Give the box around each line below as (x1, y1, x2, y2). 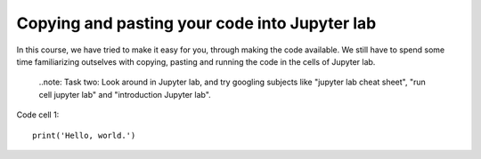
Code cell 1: (16, 109, 60, 120)
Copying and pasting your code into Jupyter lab (16, 13, 377, 33)
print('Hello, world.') (32, 130, 136, 140)
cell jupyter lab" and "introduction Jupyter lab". (38, 89, 211, 99)
